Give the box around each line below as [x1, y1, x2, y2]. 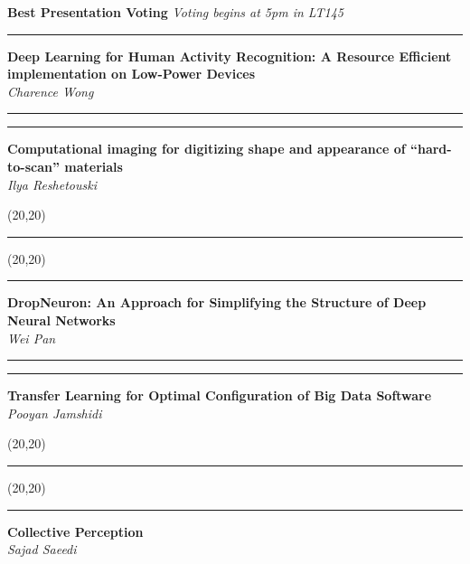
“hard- [409, 139, 452, 158]
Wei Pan [7, 328, 56, 347]
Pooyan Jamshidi [7, 403, 102, 422]
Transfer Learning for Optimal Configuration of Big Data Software [7, 386, 432, 405]
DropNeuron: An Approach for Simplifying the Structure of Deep [7, 293, 427, 312]
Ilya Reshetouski [7, 174, 97, 193]
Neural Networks [7, 310, 116, 329]
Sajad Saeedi [7, 540, 77, 559]
